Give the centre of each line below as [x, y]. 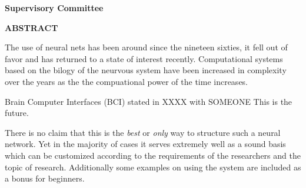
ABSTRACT [31, 27]
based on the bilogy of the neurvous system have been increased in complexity [146, 70]
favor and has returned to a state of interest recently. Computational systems [144, 58]
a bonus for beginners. [45, 178]
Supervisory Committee [54, 8]
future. [17, 113]
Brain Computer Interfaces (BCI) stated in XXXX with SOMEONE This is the [149, 101]
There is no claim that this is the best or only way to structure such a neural [143, 132]
